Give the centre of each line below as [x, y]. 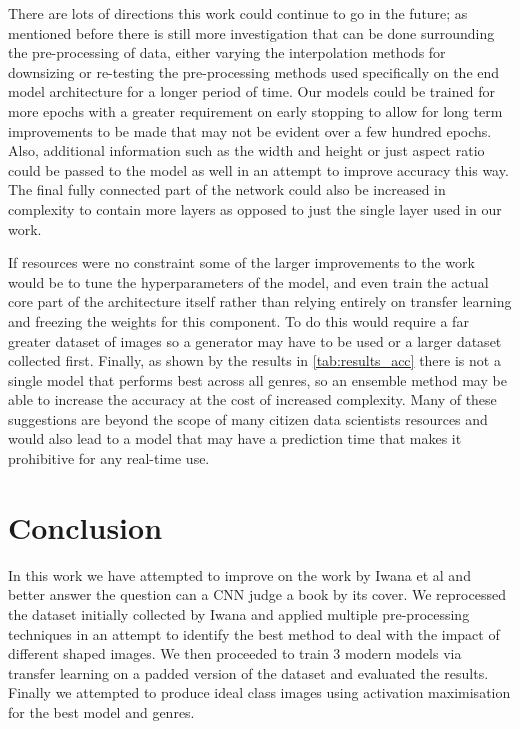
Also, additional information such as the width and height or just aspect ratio [246, 150]
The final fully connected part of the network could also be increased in [227, 189]
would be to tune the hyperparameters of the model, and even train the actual [248, 281]
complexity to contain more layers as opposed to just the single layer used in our [255, 208]
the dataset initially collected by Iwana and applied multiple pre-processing [239, 613]
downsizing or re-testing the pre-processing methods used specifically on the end [254, 71]
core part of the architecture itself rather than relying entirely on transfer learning [260, 301]
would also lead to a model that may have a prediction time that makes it [235, 438]
